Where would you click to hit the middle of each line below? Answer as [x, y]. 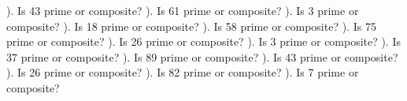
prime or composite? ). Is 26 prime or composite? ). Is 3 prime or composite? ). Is [204, 41]
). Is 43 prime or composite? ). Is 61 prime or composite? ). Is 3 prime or [183, 10]
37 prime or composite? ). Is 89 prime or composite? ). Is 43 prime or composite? [202, 56]
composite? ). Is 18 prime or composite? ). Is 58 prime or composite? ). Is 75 [191, 26]
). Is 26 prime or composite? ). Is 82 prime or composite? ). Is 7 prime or [183, 72]
